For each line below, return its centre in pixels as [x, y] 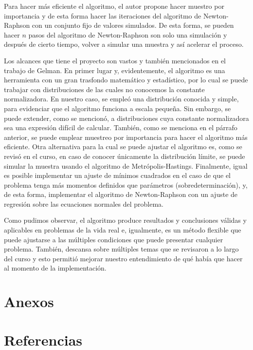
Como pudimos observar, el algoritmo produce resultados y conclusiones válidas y [125, 220]
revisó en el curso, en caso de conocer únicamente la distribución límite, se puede [125, 156]
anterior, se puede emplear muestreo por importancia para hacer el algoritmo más [126, 137]
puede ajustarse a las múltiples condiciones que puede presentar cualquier [114, 239]
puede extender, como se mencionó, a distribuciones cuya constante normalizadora [126, 118]
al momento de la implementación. [55, 268]
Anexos [29, 301]
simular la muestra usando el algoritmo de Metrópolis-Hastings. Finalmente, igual [126, 165]
